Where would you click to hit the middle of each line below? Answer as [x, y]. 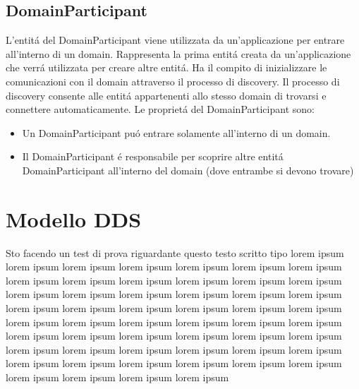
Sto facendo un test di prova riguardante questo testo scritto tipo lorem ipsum [175, 252]
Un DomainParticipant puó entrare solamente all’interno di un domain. [176, 132]
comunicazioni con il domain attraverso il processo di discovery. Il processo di [173, 81]
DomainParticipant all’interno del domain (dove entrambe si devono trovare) [188, 170]
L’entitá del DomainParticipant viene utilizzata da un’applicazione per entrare [175, 40]
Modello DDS [74, 219]
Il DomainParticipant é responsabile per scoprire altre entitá [153, 156]
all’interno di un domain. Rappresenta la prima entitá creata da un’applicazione [178, 53]
